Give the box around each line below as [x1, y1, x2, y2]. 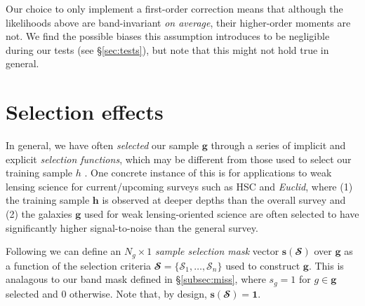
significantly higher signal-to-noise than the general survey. [6, 220, 258, 235]
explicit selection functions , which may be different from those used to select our [6, 151, 352, 166]
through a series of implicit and [211, 138, 346, 153]
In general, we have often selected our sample [6, 138, 199, 153]
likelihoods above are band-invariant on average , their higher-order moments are [6, 15, 351, 29]
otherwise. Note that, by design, [69, 286, 207, 300]
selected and [6, 286, 58, 300]
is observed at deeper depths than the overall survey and [102, 193, 346, 207]
